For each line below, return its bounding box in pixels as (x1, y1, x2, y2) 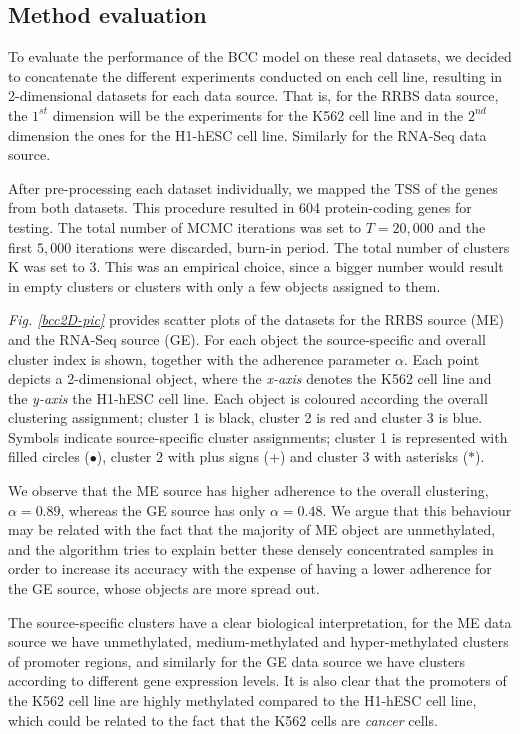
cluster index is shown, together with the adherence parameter (8, 348, 391, 369)
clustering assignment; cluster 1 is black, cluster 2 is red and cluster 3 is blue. (8, 407, 483, 428)
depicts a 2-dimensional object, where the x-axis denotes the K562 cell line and (8, 368, 492, 389)
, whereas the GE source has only (60, 499, 266, 520)
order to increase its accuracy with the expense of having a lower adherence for (8, 558, 492, 579)
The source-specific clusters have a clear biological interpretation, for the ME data (8, 611, 512, 632)
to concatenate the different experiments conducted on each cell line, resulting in (8, 65, 503, 86)
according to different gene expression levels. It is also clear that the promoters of (8, 670, 507, 691)
